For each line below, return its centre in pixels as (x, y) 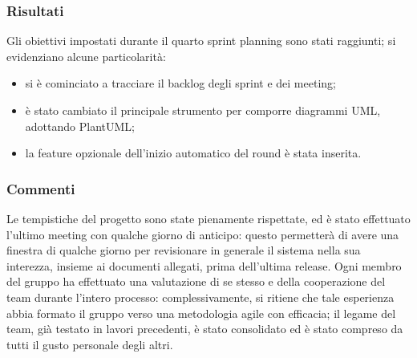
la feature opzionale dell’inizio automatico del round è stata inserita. (193, 153)
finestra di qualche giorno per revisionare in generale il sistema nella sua (184, 250)
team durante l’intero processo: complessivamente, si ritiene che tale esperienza (200, 297)
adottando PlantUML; (80, 126)
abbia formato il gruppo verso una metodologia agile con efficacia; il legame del (201, 313)
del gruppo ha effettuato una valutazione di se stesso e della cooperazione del (196, 281)
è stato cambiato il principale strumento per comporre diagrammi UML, (203, 110)
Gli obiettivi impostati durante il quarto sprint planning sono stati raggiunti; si (201, 41)
